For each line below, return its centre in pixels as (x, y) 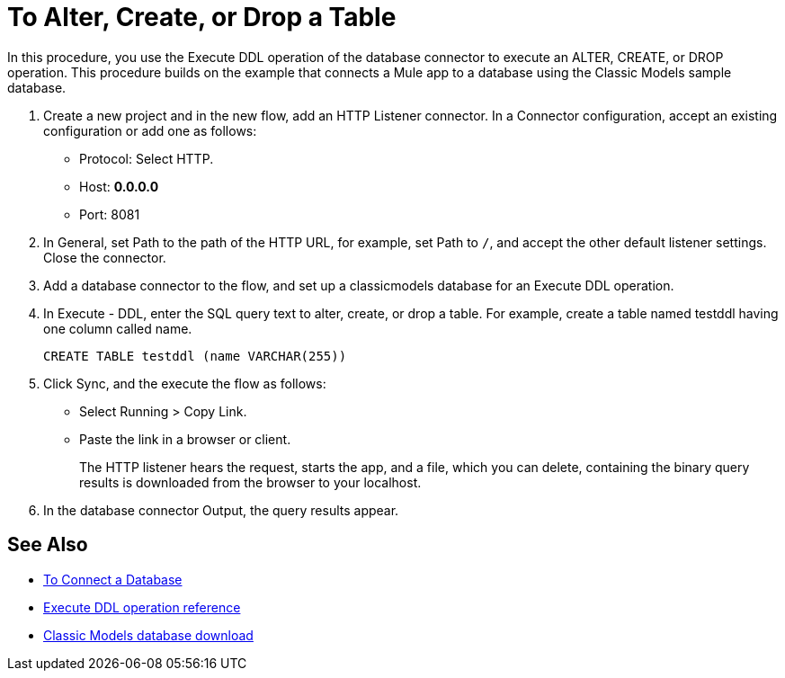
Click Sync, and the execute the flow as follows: (185, 383)
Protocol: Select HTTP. (147, 158)
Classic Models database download (148, 635)
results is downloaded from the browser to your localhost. (250, 482)
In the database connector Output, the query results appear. (221, 510)
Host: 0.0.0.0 (119, 186)
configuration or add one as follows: (150, 130)
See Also (48, 545)
